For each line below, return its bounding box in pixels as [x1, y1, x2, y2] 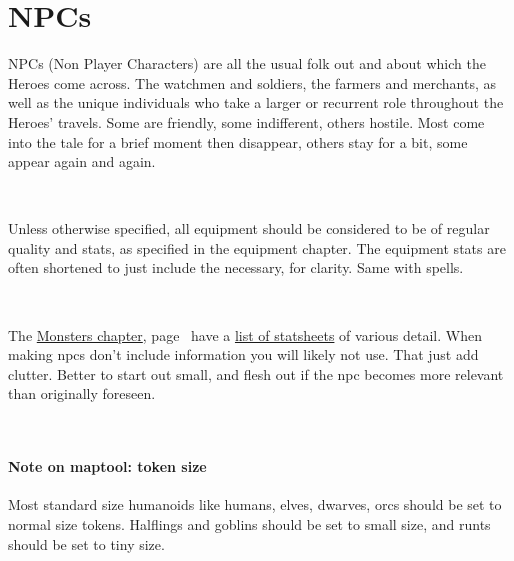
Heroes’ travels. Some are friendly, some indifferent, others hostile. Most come [8, 111, 485, 132]
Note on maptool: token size [8, 456, 207, 477]
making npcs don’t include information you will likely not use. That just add [8, 344, 479, 365]
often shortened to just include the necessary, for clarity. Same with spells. [8, 257, 464, 278]
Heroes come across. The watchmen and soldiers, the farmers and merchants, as [8, 72, 497, 93]
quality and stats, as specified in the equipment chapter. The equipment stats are [8, 237, 506, 258]
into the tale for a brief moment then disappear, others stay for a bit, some [8, 131, 468, 152]
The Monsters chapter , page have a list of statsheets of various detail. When [8, 324, 482, 345]
